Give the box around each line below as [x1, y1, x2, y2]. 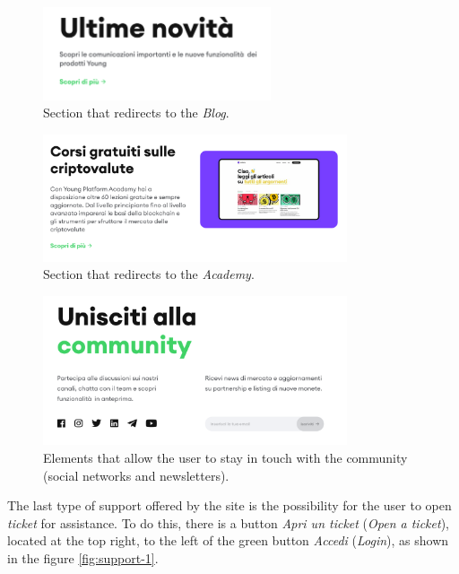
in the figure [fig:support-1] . [7, 548, 159, 567]
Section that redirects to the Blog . [43, 103, 229, 122]
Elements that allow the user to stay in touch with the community [43, 448, 408, 466]
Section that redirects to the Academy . [43, 265, 255, 283]
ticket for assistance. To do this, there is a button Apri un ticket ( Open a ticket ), [7, 513, 449, 532]
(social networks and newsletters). [43, 465, 229, 484]
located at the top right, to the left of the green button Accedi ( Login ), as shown [7, 531, 449, 550]
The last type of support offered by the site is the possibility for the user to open [7, 496, 452, 515]
